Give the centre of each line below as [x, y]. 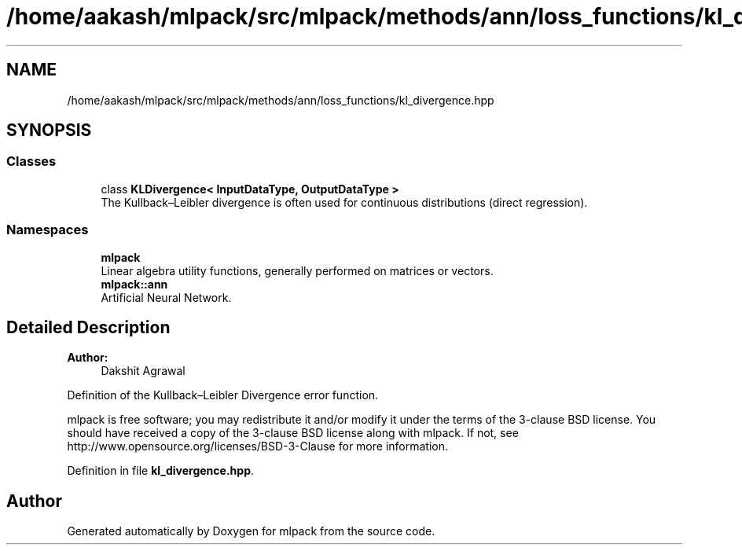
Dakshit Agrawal [143, 371]
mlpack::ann [134, 284]
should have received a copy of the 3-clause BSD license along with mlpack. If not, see [293, 433]
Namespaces [48, 230]
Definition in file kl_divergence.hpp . [161, 471]
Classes [31, 162]
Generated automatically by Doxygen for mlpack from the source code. [251, 531]
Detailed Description [88, 327]
